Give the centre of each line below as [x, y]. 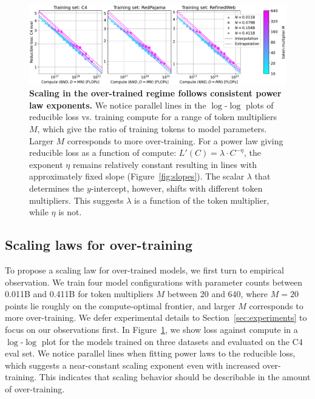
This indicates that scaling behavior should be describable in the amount [175, 377]
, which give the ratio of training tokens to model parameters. [152, 129]
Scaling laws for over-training [99, 245]
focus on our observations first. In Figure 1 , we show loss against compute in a [151, 329]
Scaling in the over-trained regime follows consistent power [155, 93]
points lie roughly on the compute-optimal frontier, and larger [120, 305]
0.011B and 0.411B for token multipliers [79, 294]
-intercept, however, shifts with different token [177, 188]
